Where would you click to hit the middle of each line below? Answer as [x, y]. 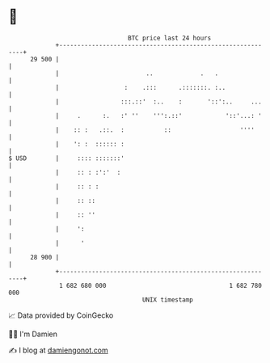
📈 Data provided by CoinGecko [61, 315]
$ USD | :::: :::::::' [67, 158]
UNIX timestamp [168, 300]
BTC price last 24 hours [170, 38]
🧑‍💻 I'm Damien [33, 334]
